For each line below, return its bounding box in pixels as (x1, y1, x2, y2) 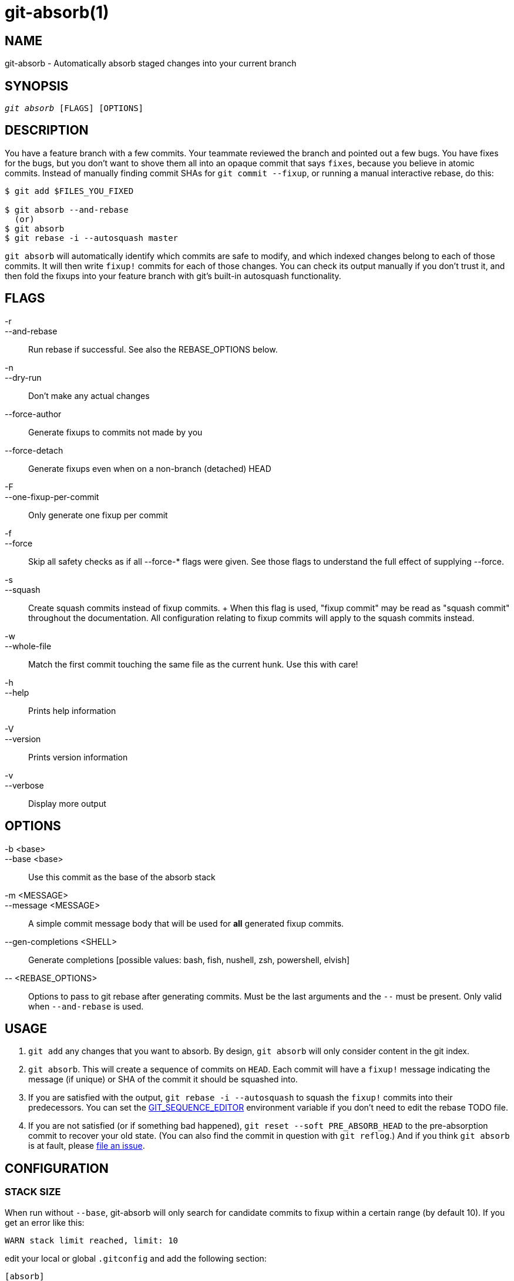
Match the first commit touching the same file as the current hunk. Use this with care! (28, 659, 358, 669)
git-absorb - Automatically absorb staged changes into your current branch (5, 58, 297, 69)
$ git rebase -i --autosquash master (5, 233, 179, 243)
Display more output (28, 798, 106, 809)
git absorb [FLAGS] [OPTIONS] (5, 103, 144, 113)
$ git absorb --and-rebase (5, 204, 129, 214)
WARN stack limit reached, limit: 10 (5, 1235, 179, 1245)
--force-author (5, 408, 62, 419)
